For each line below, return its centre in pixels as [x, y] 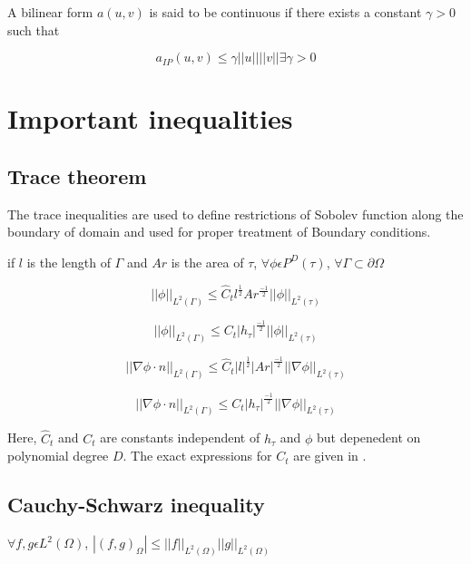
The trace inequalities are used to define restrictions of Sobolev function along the [235, 214]
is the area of [207, 262]
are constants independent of [180, 438]
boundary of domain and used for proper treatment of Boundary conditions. [219, 232]
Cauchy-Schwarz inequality [136, 505]
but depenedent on [368, 438]
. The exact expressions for [197, 456]
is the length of [69, 262]
